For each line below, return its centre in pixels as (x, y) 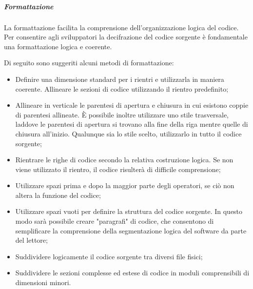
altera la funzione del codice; (58, 195)
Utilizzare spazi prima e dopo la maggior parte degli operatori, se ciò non (125, 185)
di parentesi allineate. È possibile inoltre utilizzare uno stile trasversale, (122, 114)
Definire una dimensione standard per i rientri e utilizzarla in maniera (120, 79)
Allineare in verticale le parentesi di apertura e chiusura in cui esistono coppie (132, 105)
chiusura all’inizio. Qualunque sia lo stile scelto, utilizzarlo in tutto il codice (128, 133)
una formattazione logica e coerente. (58, 46)
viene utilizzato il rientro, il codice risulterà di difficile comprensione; (118, 169)
